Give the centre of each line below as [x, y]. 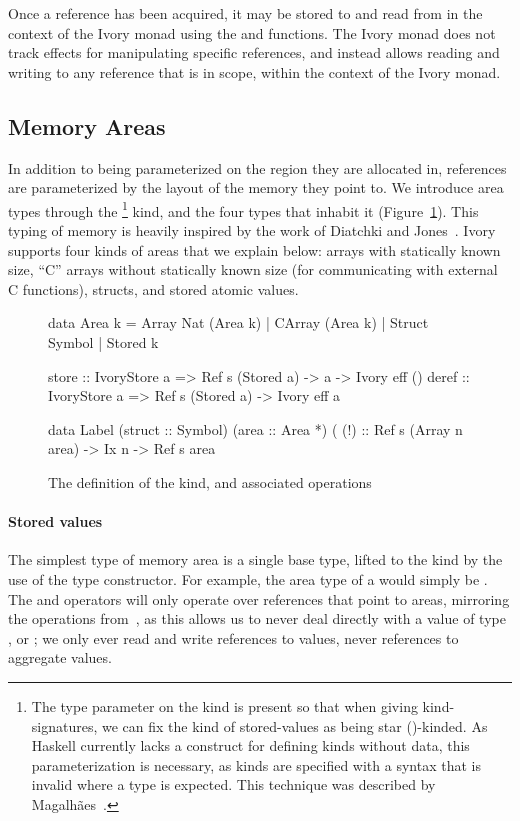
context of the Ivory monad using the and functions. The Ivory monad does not [252, 32]
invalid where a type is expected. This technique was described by [233, 784]
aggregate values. [60, 657]
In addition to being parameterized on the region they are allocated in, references [257, 167]
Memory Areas [87, 125]
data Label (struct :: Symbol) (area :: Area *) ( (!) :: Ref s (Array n [255, 428]
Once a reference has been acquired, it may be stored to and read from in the [245, 13]
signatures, [64, 725]
